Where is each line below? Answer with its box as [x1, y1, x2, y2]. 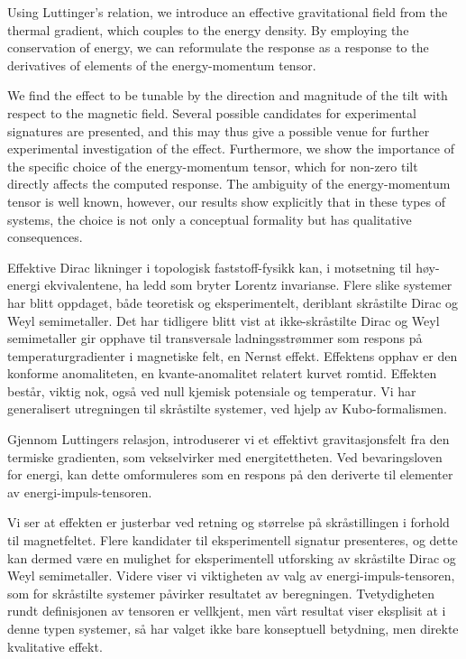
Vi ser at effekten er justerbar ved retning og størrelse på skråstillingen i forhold [7, 513, 450, 532]
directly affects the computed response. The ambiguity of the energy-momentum [7, 174, 451, 193]
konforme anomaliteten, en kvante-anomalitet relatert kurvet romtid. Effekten [7, 364, 437, 383]
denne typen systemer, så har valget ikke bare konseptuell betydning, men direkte [7, 619, 459, 637]
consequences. [7, 227, 83, 246]
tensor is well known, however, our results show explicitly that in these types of [7, 191, 445, 210]
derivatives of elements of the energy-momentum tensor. [7, 55, 316, 74]
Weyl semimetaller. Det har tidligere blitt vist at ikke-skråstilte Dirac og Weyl [7, 311, 440, 329]
